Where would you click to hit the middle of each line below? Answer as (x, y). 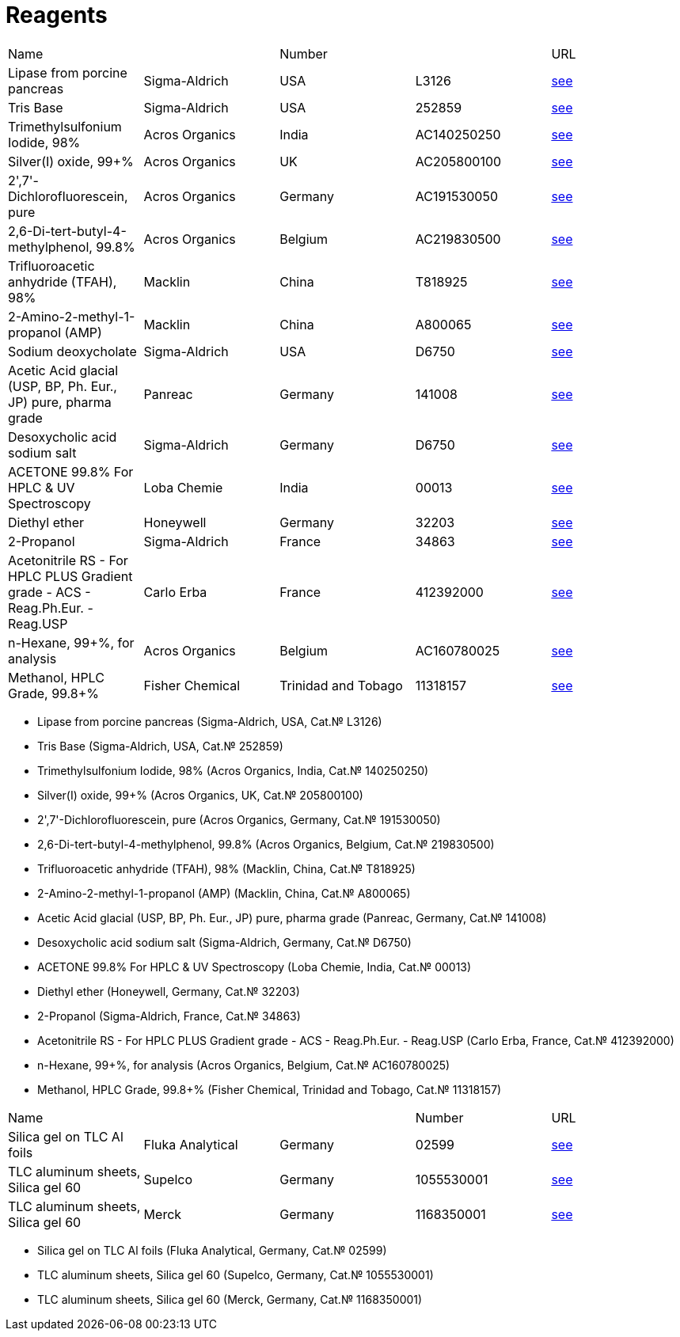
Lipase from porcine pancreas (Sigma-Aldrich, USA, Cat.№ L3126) (210, 721)
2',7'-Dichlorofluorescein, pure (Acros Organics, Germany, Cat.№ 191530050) (239, 819)
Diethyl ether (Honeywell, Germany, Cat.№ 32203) (169, 991)
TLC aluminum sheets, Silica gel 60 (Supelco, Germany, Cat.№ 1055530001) (236, 1274)
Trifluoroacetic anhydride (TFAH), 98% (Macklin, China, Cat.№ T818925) (226, 868)
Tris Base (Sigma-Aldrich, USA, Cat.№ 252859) (160, 746)
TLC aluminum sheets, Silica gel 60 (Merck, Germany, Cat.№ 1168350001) (230, 1299)
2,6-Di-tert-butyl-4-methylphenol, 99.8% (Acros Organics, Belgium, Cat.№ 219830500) (266, 844)
